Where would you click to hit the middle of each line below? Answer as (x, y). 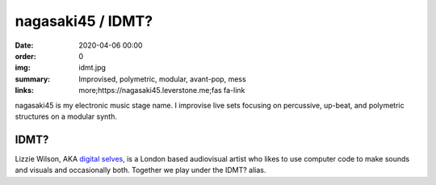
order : (25, 56)
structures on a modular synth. (66, 116)
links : (24, 90)
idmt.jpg (92, 68)
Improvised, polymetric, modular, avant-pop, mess (162, 79)
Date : (24, 45)
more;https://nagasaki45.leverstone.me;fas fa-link (162, 90)
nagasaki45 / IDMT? (84, 21)
